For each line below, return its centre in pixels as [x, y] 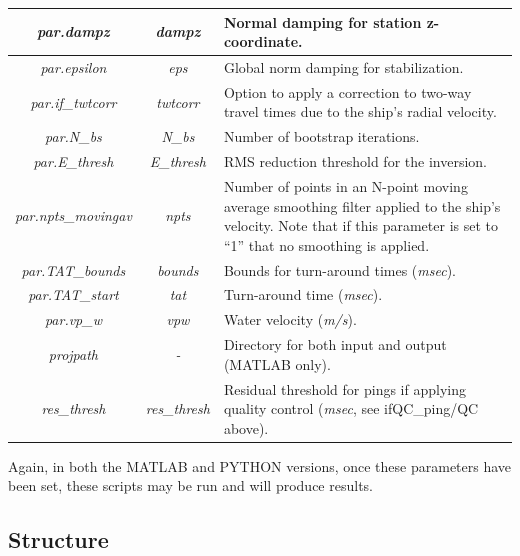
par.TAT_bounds [73, 269]
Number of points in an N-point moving [345, 185]
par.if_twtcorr [73, 101]
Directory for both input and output [335, 344]
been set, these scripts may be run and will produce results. [190, 485]
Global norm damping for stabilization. [343, 66]
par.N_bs [73, 136]
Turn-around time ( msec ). [303, 294]
